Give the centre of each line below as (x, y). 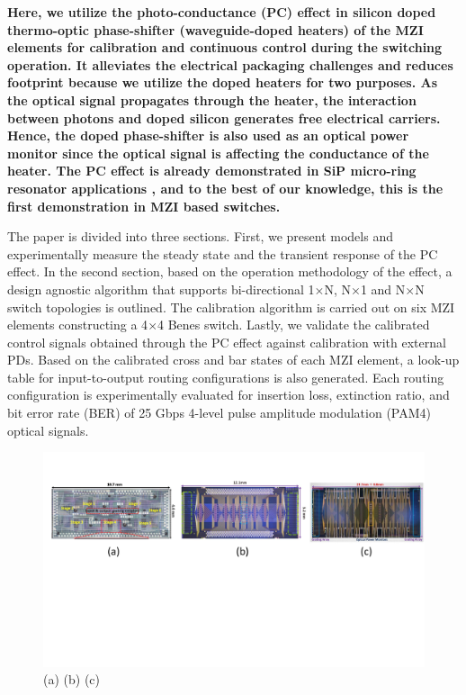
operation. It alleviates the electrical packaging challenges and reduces (230, 64)
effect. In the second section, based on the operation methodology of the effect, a (230, 271)
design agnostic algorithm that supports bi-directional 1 (161, 289)
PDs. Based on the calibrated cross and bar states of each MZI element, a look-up (233, 360)
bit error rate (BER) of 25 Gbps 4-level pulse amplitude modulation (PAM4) (220, 413)
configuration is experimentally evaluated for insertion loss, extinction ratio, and (229, 395)
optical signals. (48, 430)
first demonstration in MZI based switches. (144, 206)
